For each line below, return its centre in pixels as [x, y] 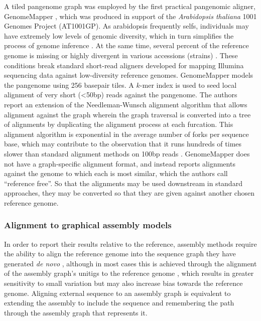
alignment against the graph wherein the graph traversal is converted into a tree [127, 114]
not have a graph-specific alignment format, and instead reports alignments [120, 163]
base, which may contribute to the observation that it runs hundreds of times [123, 144]
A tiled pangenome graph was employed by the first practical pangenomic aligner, [130, 6]
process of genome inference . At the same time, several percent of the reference [126, 45]
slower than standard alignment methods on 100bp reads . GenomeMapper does [127, 153]
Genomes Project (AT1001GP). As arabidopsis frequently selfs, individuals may [126, 26]
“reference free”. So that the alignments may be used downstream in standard [123, 183]
